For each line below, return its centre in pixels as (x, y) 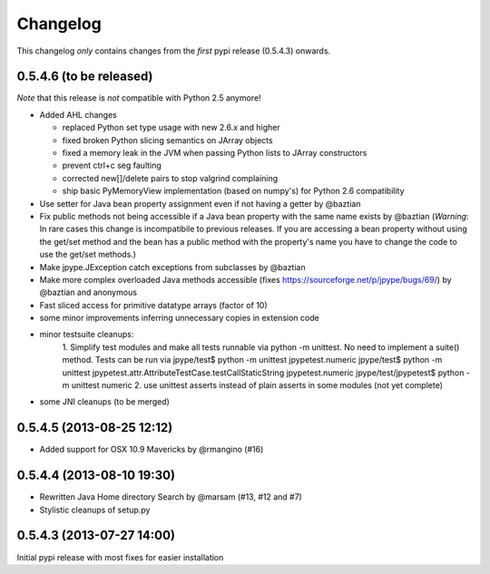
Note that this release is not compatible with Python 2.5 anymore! (139, 98)
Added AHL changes (78, 114)
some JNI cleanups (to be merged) (104, 402)
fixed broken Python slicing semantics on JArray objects (167, 140)
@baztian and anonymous (88, 292)
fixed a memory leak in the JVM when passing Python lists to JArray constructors (215, 153)
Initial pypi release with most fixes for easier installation (120, 557)
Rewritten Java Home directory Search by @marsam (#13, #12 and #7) (171, 497)
